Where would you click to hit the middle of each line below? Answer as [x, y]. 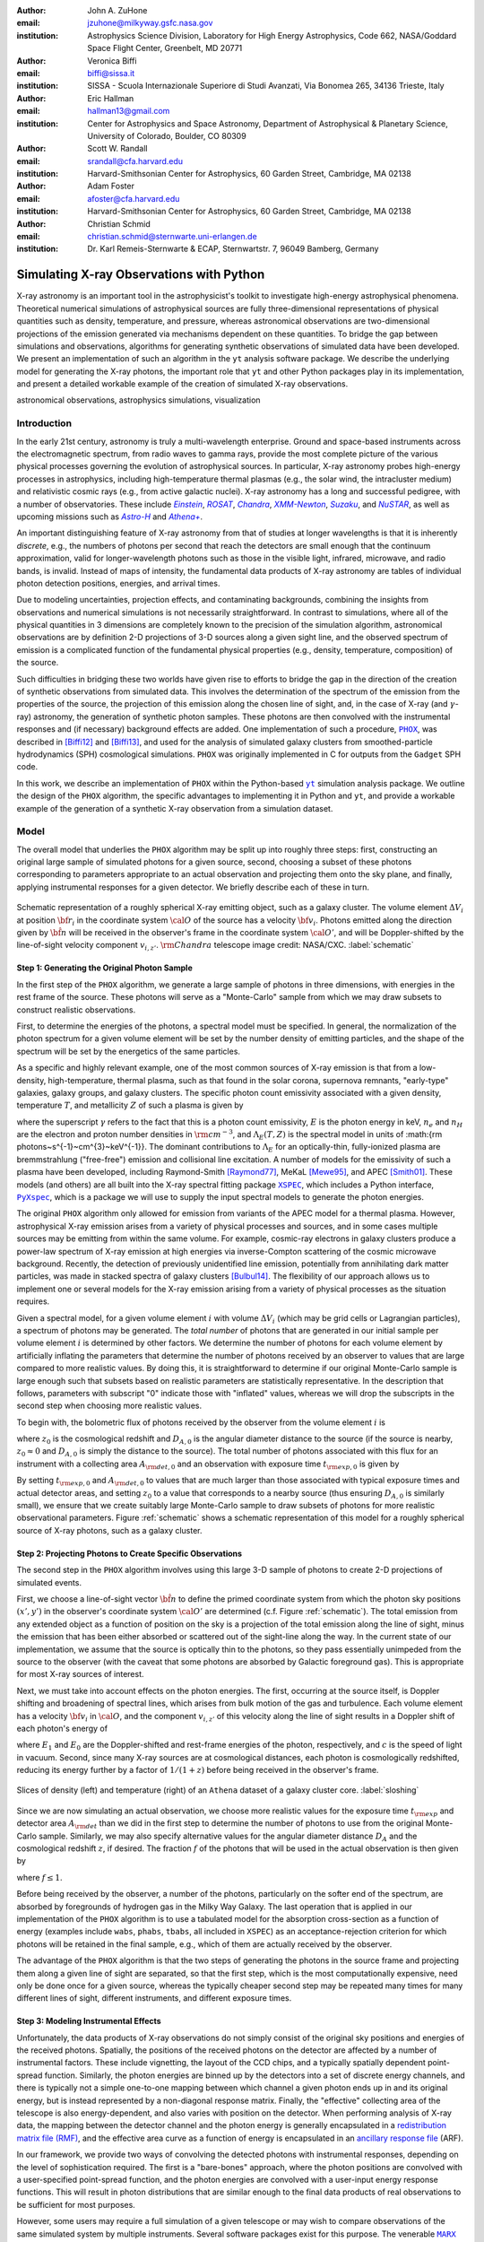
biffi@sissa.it [111, 73]
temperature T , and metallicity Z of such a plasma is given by [130, 1105]
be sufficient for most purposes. [76, 2204]
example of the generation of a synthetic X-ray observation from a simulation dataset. [175, 808]
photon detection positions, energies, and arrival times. [118, 583]
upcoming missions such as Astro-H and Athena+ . [110, 517]
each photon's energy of [62, 1728]
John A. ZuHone [117, 10]
